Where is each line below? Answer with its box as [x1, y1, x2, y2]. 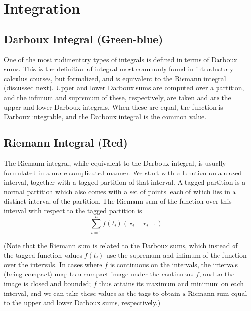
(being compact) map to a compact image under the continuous [4, 269, 194, 279]
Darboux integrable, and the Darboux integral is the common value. [4, 111, 207, 121]
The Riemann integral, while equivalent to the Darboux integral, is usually [4, 157, 226, 168]
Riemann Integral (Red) [4, 135, 128, 150]
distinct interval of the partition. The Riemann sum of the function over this [4, 196, 232, 206]
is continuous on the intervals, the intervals [110, 259, 238, 269]
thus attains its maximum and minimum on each [99, 278, 244, 288]
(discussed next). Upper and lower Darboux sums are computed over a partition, [4, 83, 244, 93]
